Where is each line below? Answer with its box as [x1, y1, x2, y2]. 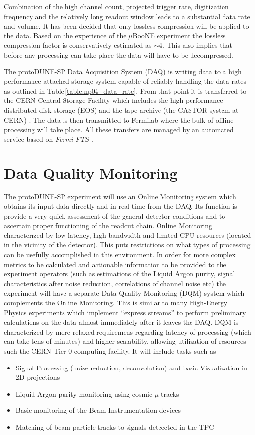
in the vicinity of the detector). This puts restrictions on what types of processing [4, 239, 251, 250]
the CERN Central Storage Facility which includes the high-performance [4, 95, 223, 105]
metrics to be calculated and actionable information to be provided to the [4, 259, 226, 269]
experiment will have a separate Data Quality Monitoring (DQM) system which [4, 288, 245, 298]
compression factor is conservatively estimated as [4, 40, 152, 50]
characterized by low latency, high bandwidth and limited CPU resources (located [4, 230, 251, 240]
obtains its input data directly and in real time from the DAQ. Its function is [4, 201, 237, 211]
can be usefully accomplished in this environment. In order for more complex [4, 249, 236, 259]
